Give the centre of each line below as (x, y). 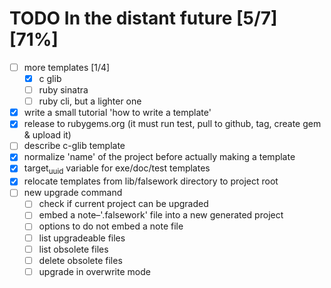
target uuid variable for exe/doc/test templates (117, 169)
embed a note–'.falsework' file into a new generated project (161, 215)
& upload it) (47, 135)
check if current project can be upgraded (123, 204)
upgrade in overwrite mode (94, 271)
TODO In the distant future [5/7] (143, 18)
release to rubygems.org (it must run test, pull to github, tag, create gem (172, 124)
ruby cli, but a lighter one (90, 101)
